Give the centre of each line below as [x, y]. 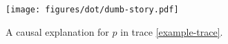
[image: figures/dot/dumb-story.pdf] [92, 10]
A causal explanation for [57, 31]
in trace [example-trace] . [172, 31]
